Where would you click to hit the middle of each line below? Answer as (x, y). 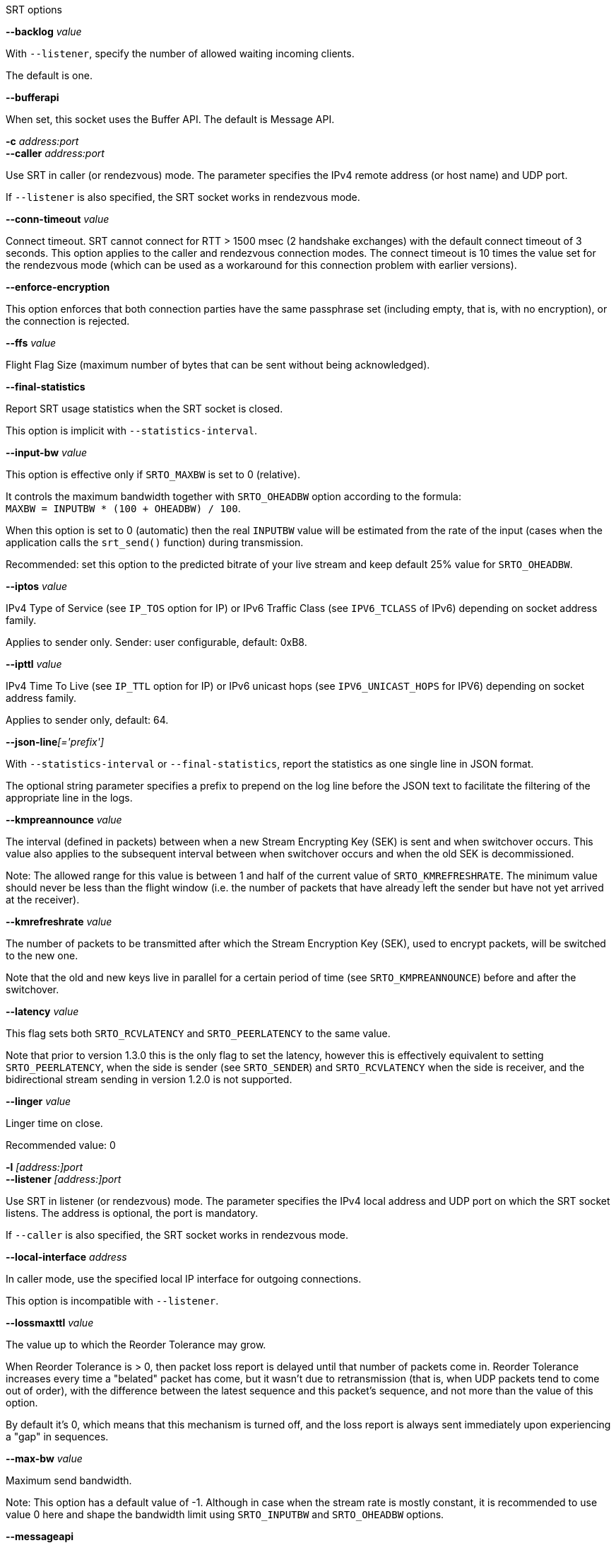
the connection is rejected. (68, 321)
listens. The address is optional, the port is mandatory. (132, 1213)
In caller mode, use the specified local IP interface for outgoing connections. (184, 1279)
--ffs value (31, 343)
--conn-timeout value (58, 219)
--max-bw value (44, 1458)
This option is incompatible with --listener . (112, 1301)
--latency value (42, 1011)
